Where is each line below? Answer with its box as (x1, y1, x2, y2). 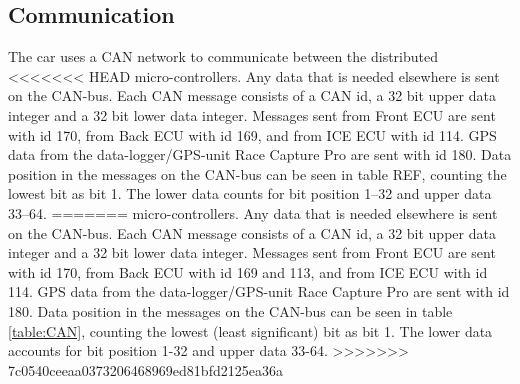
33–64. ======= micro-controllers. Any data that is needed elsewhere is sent (8, 202, 498, 223)
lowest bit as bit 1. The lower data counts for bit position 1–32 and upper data (8, 183, 492, 204)
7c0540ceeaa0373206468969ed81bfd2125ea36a (8, 359, 283, 380)
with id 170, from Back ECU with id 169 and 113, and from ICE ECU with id (8, 261, 488, 282)
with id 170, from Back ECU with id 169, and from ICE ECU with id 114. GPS (8, 124, 497, 145)
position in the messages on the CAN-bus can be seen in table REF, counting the (8, 163, 507, 184)
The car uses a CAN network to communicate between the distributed (8, 46, 439, 67)
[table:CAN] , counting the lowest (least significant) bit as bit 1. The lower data (8, 320, 493, 341)
